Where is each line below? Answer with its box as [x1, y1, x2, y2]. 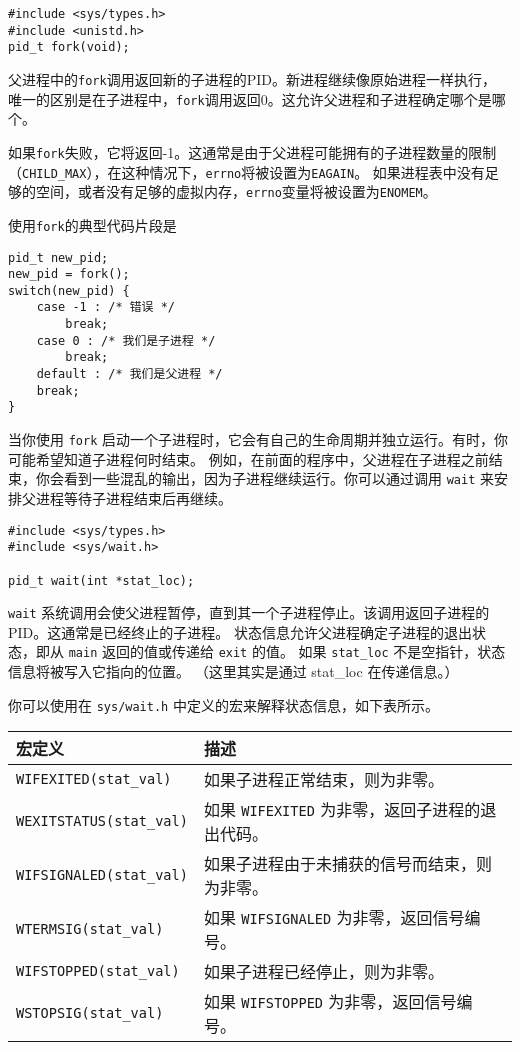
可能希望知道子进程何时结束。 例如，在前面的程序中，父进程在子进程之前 [8, 448, 489, 469]
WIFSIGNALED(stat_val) [16, 867, 188, 884]
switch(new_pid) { [8, 283, 130, 298]
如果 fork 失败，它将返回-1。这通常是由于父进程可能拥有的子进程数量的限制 [8, 141, 497, 162]
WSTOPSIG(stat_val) [16, 1005, 164, 1022]
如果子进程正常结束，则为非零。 [203, 768, 444, 792]
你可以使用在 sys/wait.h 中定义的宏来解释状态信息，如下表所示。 [8, 694, 439, 715]
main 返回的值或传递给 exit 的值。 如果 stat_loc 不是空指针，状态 [68, 641, 506, 662]
